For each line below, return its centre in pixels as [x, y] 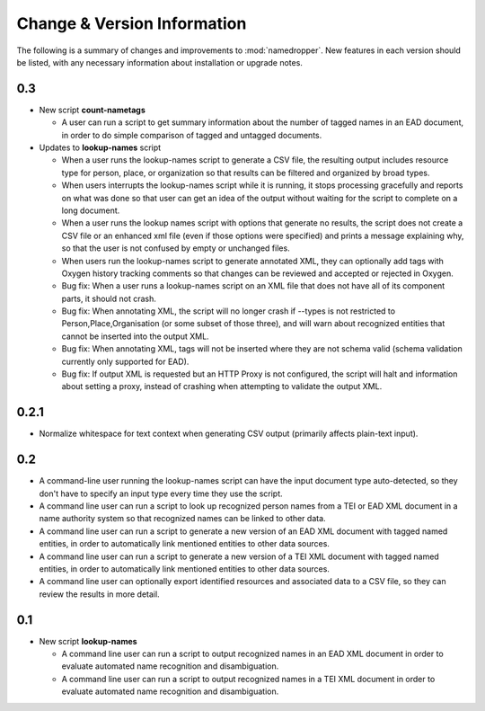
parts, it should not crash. [109, 298]
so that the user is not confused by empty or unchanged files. [176, 248]
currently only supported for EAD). [125, 361]
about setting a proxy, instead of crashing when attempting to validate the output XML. [222, 387]
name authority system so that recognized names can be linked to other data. [183, 519]
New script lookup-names [88, 641]
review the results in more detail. [100, 594]
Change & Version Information [132, 23]
